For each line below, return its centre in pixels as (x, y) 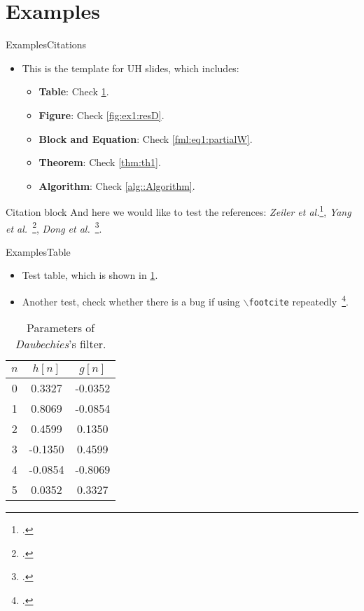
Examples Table (38, 251)
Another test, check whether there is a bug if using (131, 301)
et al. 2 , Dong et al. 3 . (54, 227)
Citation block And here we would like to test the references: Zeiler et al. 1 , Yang (178, 211)
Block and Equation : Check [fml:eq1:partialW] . (146, 138)
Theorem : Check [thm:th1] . (100, 162)
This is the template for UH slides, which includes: (131, 68)
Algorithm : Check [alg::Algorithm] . (117, 185)
